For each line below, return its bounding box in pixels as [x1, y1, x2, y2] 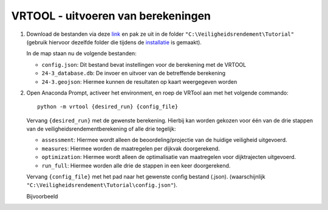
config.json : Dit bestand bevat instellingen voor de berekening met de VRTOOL [41, 61, 247, 68]
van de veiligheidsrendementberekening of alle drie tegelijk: [26, 125, 176, 133]
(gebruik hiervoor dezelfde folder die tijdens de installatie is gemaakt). [26, 38, 202, 46]
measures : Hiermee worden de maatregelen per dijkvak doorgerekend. [41, 144, 220, 152]
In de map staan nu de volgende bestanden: [26, 50, 137, 57]
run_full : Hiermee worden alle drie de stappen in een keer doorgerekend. [41, 161, 231, 169]
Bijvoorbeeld [26, 192, 58, 200]
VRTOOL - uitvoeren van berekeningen [11, 9, 211, 22]
